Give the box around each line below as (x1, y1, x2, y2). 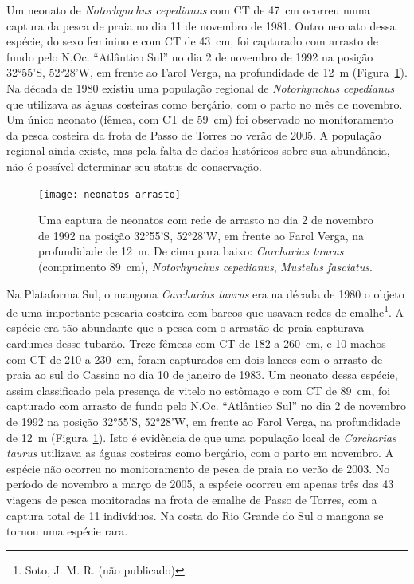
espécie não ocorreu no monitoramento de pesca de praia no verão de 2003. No (6, 460, 390, 476)
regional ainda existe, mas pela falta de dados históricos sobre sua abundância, (6, 142, 390, 159)
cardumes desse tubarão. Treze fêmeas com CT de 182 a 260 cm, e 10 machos (6, 335, 386, 351)
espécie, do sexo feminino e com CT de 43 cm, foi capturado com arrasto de (6, 33, 378, 49)
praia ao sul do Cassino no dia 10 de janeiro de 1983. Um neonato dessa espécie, (6, 366, 398, 383)
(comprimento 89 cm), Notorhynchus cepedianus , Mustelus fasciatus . (38, 258, 373, 274)
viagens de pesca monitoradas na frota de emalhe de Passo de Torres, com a (6, 491, 377, 507)
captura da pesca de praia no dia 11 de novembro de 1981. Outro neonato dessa (6, 17, 396, 34)
